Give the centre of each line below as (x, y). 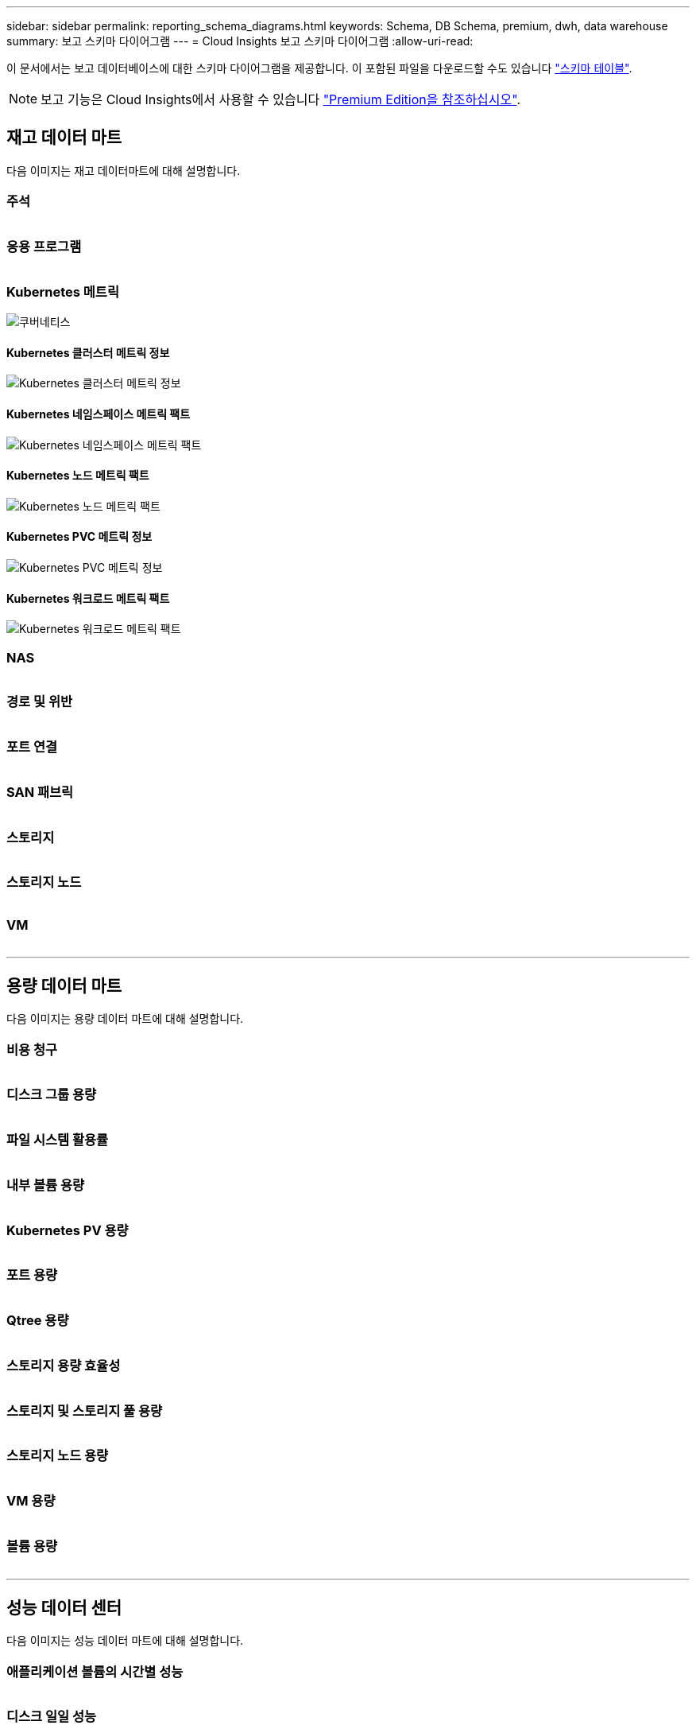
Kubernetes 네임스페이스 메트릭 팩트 (99, 414)
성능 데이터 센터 (64, 1607)
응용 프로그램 (44, 246)
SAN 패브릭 (40, 792)
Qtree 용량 (38, 1321)
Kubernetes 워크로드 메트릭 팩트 (88, 598)
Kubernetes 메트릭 (63, 291)
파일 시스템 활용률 (58, 1140)
